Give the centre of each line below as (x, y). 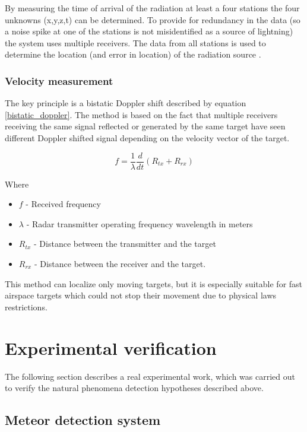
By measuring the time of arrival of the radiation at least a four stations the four (152, 8)
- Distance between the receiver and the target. (120, 263)
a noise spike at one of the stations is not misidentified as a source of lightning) (149, 31)
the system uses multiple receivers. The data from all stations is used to (135, 42)
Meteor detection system (83, 420)
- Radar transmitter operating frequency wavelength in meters (140, 223)
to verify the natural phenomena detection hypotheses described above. (134, 388)
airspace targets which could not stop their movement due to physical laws (141, 295)
